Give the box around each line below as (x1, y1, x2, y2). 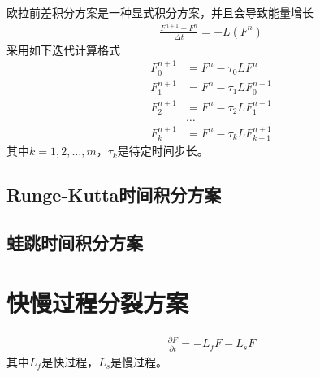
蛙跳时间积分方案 (6, 230, 143, 255)
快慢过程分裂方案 (6, 285, 189, 318)
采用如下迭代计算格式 (6, 41, 120, 58)
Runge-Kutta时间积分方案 (6, 182, 222, 207)
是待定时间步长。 (117, 142, 209, 159)
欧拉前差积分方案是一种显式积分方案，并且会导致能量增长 (6, 4, 314, 20)
